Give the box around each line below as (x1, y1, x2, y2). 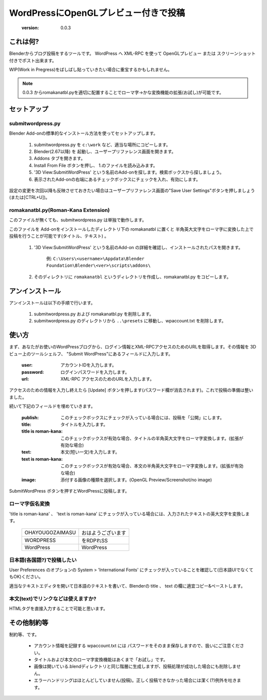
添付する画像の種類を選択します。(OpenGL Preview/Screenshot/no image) (60, 477, 212, 483)
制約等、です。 (9, 631, 40, 637)
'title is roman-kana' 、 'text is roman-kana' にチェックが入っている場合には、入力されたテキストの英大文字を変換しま (9, 510, 250, 517)
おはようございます (81, 530, 126, 537)
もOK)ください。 (9, 574, 44, 580)
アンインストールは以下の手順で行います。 (9, 300, 95, 305)
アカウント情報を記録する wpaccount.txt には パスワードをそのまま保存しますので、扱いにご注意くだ (34, 643, 240, 649)
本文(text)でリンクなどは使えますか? (9, 595, 96, 602)
